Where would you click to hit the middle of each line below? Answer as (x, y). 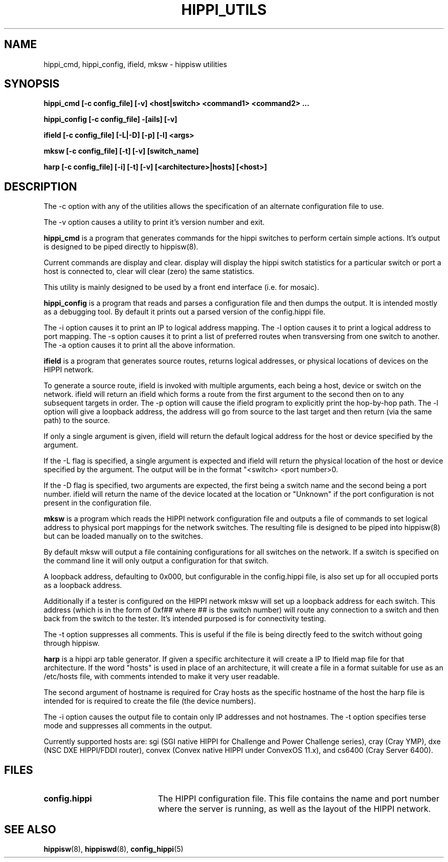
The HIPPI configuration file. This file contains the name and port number (298, 799)
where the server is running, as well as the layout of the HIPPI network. (294, 809)
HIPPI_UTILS (224, 10)
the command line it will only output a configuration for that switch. (156, 561)
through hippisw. (72, 643)
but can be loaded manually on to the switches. (123, 536)
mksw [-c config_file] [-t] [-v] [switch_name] (121, 151)
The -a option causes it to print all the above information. (139, 345)
